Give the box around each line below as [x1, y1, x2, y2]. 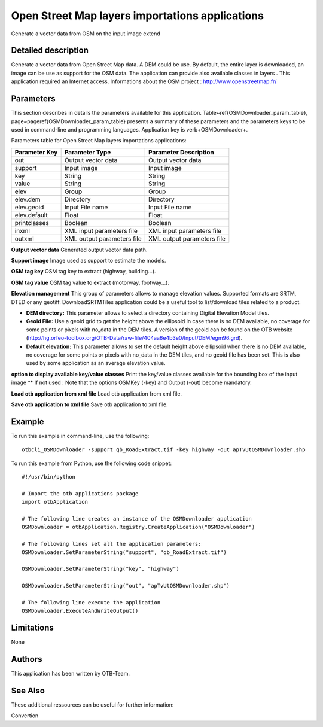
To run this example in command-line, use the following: [11, 432, 150, 439]
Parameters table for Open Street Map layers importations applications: [11, 137, 187, 144]
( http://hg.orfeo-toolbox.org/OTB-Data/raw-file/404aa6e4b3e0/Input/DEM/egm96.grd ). [26, 334, 243, 342]
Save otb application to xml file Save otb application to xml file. [11, 401, 168, 408]
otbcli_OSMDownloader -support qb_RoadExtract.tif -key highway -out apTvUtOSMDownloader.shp [22, 446, 306, 453]
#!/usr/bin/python [22, 473, 76, 480]
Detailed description [11, 45, 89, 56]
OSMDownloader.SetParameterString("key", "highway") [22, 565, 179, 573]
